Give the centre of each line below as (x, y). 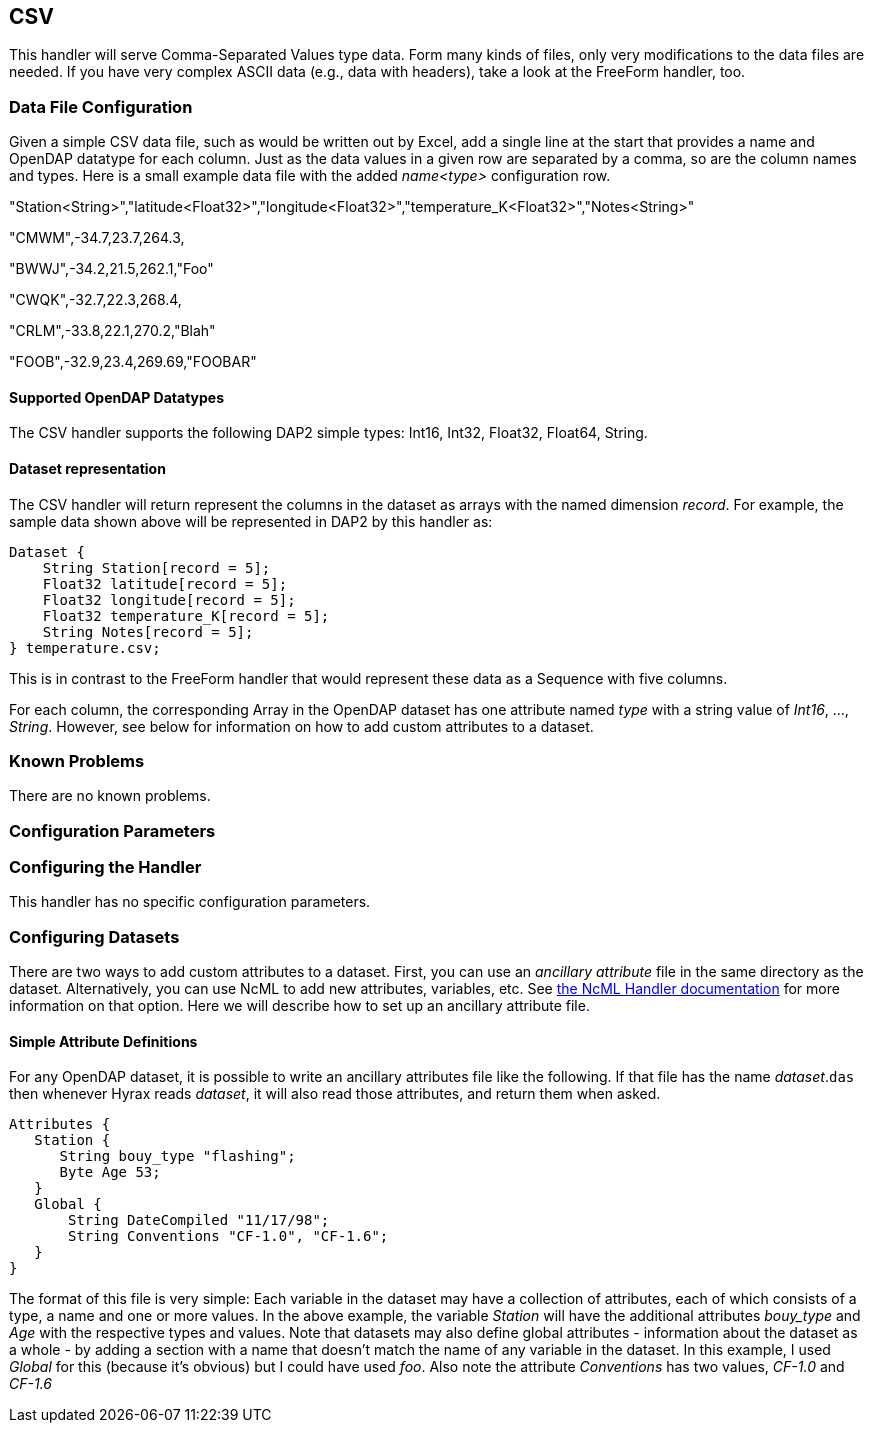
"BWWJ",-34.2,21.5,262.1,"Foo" (111, 269)
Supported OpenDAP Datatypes (117, 397)
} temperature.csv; (85, 647)
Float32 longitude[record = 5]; (169, 599)
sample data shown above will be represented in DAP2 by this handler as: (251, 521)
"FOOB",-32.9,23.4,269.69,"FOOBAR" (133, 362)
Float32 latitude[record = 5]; (165, 583)
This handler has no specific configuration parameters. (190, 902)
